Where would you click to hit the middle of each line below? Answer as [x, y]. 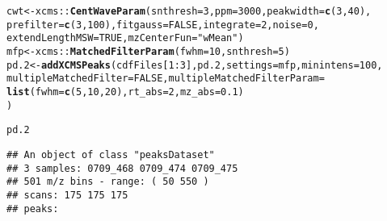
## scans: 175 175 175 [67, 195]
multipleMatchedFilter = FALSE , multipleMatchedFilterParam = [166, 79]
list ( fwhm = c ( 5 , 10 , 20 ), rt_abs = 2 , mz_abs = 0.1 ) [125, 92]
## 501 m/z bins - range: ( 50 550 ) [108, 182]
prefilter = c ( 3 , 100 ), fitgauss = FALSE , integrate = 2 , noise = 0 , [163, 25]
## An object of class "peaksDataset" [111, 154]
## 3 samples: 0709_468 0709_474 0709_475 [122, 168]
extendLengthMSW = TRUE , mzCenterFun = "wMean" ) [125, 38]
